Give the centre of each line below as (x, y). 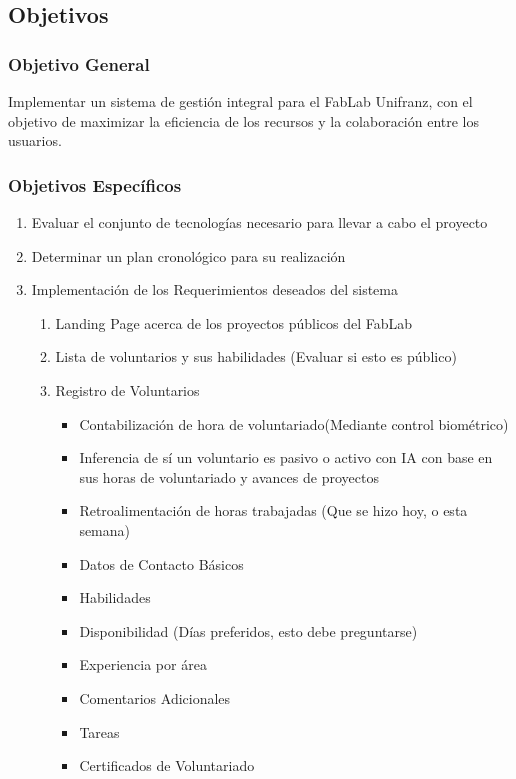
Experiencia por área (143, 664)
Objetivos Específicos (95, 184)
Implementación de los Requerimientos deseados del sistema (214, 289)
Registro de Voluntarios (127, 389)
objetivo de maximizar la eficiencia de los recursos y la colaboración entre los (244, 120)
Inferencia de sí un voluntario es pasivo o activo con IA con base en (286, 457)
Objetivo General (79, 63)
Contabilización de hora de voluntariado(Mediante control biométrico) (294, 423)
